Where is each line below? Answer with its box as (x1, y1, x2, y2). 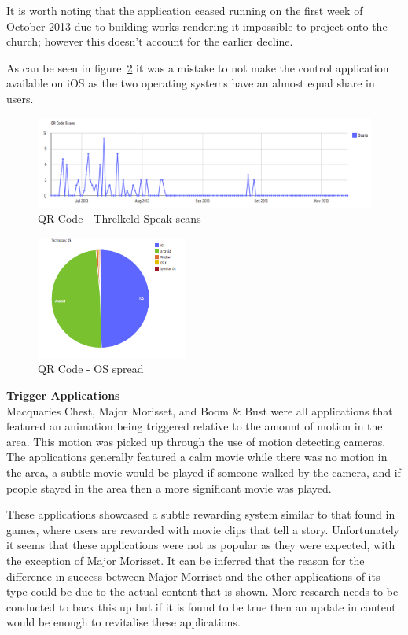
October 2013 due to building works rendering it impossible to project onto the (6, 17, 388, 34)
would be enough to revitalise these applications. (6, 614, 241, 630)
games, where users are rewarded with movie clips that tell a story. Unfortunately (6, 521, 399, 537)
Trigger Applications (6, 387, 120, 404)
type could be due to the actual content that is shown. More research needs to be (6, 583, 399, 600)
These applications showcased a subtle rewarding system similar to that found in (6, 506, 395, 522)
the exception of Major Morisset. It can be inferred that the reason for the (6, 552, 365, 568)
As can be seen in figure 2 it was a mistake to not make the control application (6, 59, 389, 76)
